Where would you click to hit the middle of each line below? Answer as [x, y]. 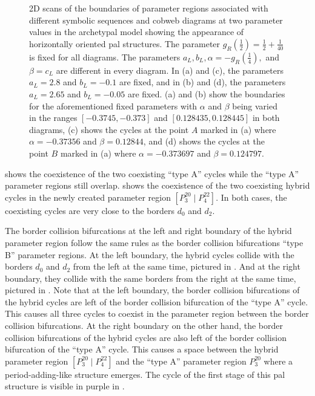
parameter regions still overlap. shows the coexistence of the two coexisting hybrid [157, 185]
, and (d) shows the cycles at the [204, 141]
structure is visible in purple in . [65, 386]
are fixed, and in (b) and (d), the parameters [202, 82]
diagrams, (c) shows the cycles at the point [109, 129]
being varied [255, 105]
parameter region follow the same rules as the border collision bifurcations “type [154, 242]
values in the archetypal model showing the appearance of [137, 32]
